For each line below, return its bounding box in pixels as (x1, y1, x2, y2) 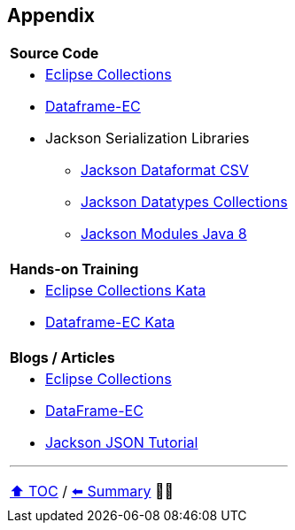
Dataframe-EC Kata (45, 313, 175, 332)
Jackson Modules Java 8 (81, 225, 247, 243)
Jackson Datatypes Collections (81, 193, 288, 211)
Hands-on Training (10, 260, 139, 279)
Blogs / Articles (10, 349, 115, 367)
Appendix (7, 4, 95, 27)
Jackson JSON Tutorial (45, 434, 198, 452)
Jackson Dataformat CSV (81, 161, 249, 180)
